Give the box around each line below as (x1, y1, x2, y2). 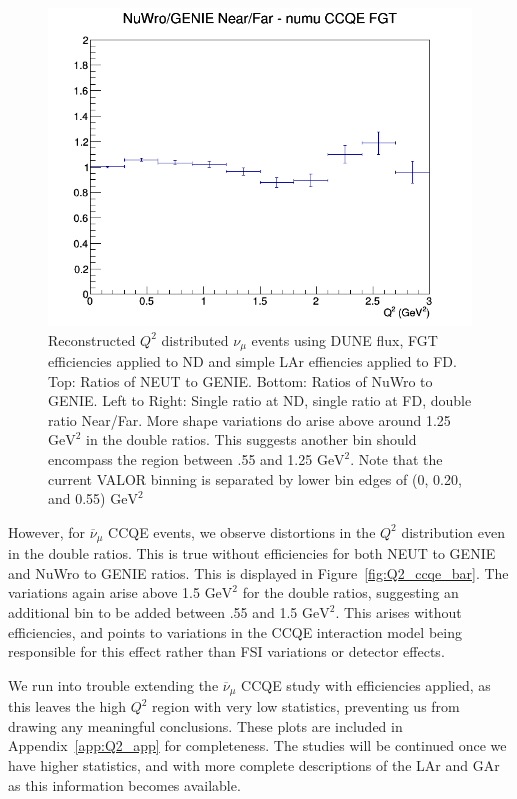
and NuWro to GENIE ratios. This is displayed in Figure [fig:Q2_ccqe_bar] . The (8, 562, 509, 583)
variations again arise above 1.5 (8, 582, 200, 603)
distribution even (401, 521, 506, 542)
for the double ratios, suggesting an (242, 582, 459, 603)
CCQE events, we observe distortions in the (108, 521, 376, 542)
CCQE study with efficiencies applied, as (241, 674, 491, 695)
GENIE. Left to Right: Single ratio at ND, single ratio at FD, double (48, 390, 472, 411)
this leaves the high (8, 696, 126, 717)
